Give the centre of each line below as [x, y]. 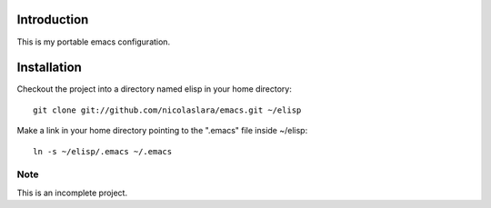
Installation [49, 68]
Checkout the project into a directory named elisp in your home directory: [155, 89]
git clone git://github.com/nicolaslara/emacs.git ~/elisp [167, 110]
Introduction [53, 20]
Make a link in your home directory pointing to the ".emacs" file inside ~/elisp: [162, 131]
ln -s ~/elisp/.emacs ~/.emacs [103, 151]
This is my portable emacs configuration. [94, 42]
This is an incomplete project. [72, 193]
